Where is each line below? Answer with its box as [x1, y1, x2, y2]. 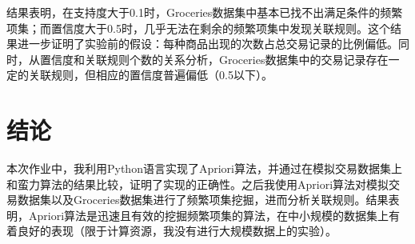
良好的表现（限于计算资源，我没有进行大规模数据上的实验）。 [17, 222, 337, 239]
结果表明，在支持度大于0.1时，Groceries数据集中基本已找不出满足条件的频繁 [6, 4, 403, 20]
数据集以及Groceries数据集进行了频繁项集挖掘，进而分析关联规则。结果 [17, 191, 389, 208]
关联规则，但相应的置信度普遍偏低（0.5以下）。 [28, 66, 273, 83]
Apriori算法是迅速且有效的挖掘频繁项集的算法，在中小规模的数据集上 [28, 206, 389, 223]
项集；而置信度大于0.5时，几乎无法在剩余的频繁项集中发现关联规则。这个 [6, 19, 390, 36]
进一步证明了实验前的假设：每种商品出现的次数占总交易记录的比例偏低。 [17, 35, 398, 52]
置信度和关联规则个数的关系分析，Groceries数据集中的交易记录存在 [39, 50, 389, 67]
